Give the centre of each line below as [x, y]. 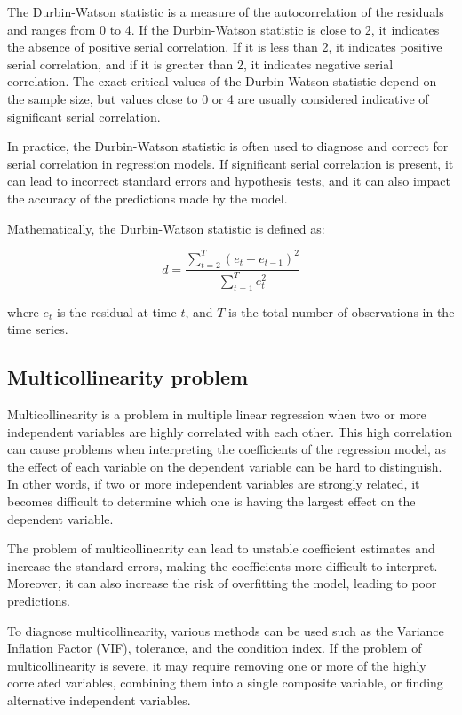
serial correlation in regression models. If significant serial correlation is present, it [231, 163]
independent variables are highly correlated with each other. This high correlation [230, 431]
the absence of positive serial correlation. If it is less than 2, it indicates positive [225, 47]
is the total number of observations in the [342, 311]
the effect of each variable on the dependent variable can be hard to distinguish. [225, 466]
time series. [38, 329]
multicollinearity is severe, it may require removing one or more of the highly [217, 665]
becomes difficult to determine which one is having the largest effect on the [211, 500]
